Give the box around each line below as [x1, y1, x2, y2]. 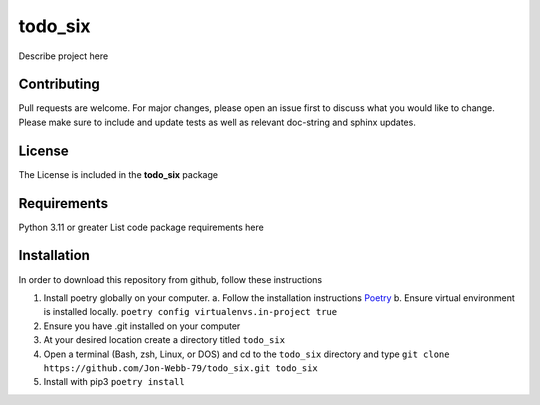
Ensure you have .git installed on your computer [43, 320, 241, 332]
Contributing [18, 76, 100, 93]
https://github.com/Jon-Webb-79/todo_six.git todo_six [43, 362, 319, 374]
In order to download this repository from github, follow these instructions [18, 273, 323, 285]
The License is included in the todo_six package [18, 168, 219, 180]
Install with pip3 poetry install [43, 376, 185, 388]
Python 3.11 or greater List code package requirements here [18, 221, 264, 233]
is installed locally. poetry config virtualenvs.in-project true [43, 306, 338, 318]
